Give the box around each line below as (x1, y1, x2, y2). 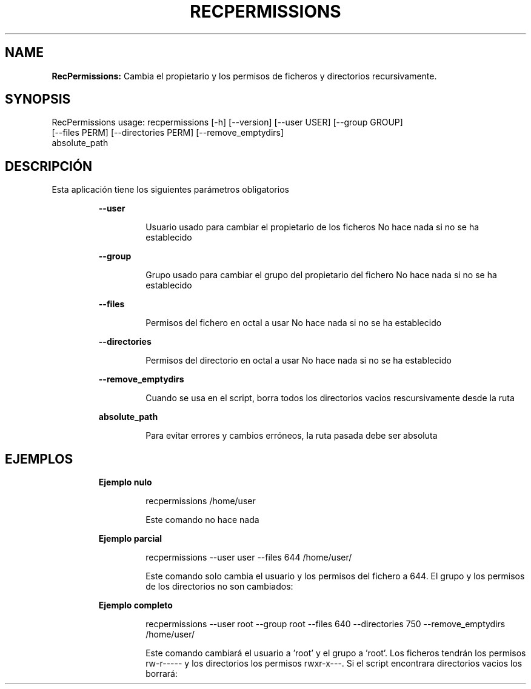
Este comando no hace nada (145, 514, 259, 525)
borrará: (145, 668, 178, 679)
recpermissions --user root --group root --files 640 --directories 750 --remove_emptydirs (145, 619, 506, 630)
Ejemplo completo (98, 600, 173, 611)
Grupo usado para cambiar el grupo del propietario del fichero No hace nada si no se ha (145, 270, 497, 281)
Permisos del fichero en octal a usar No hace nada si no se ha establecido (145, 318, 442, 328)
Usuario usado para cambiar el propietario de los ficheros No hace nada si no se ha (145, 222, 479, 233)
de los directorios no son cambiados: (145, 581, 293, 592)
